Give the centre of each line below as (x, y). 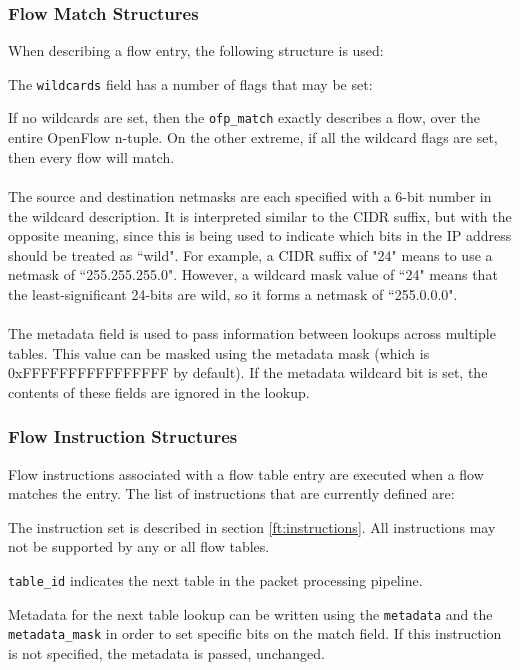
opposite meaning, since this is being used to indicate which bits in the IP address (260, 235)
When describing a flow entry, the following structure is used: (196, 50)
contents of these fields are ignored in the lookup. (159, 391)
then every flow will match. (91, 156)
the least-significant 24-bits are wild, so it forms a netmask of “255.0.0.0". (233, 293)
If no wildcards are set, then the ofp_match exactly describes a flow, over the (244, 117)
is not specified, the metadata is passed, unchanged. (166, 653)
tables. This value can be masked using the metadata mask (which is (219, 352)
